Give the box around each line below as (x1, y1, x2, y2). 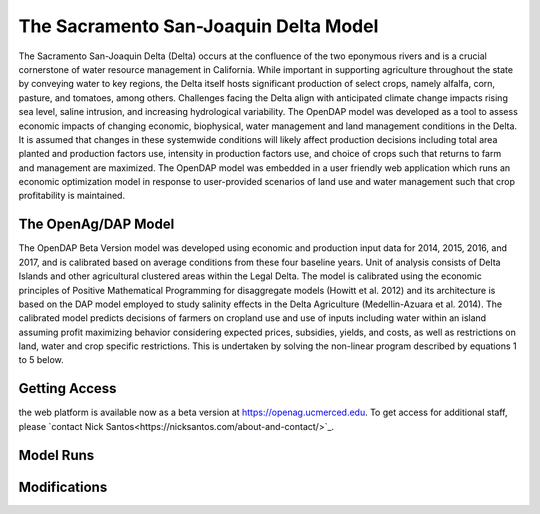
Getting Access (18, 380, 117, 397)
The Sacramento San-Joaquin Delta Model (18, 15, 379, 37)
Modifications (18, 478, 108, 495)
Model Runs (18, 446, 95, 464)
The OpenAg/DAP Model (18, 216, 175, 233)
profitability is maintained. (18, 190, 125, 202)
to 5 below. (18, 354, 64, 366)
